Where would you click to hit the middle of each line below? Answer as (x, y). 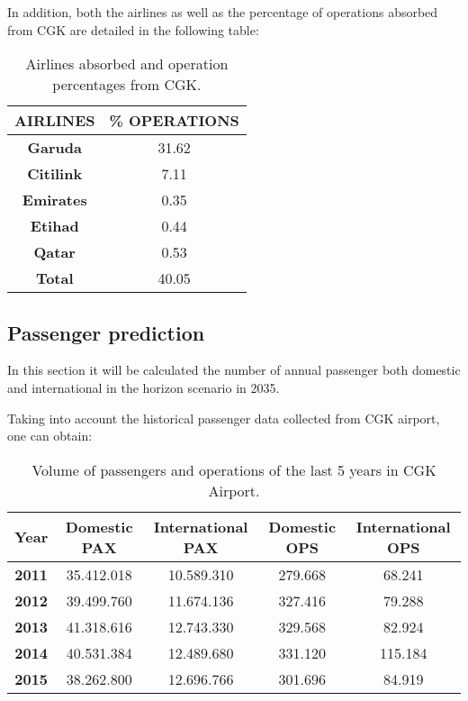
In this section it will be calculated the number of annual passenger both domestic (234, 370)
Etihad (54, 226)
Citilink (55, 174)
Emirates (54, 200)
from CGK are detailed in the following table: (133, 29)
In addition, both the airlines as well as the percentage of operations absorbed (223, 12)
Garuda (54, 148)
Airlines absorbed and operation (127, 64)
